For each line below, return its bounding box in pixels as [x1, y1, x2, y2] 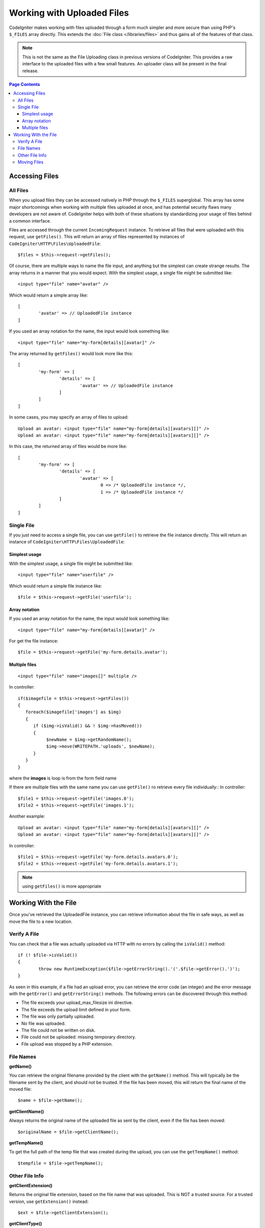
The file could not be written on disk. [21, 1027, 96, 1033]
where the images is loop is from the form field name [9, 775, 117, 781]
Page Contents [9, 81, 40, 87]
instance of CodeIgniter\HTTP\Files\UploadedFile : [9, 539, 125, 545]
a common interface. [9, 218, 52, 223]
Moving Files [18, 159, 44, 165]
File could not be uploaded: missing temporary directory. [21, 1034, 136, 1040]
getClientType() [9, 1221, 42, 1227]
